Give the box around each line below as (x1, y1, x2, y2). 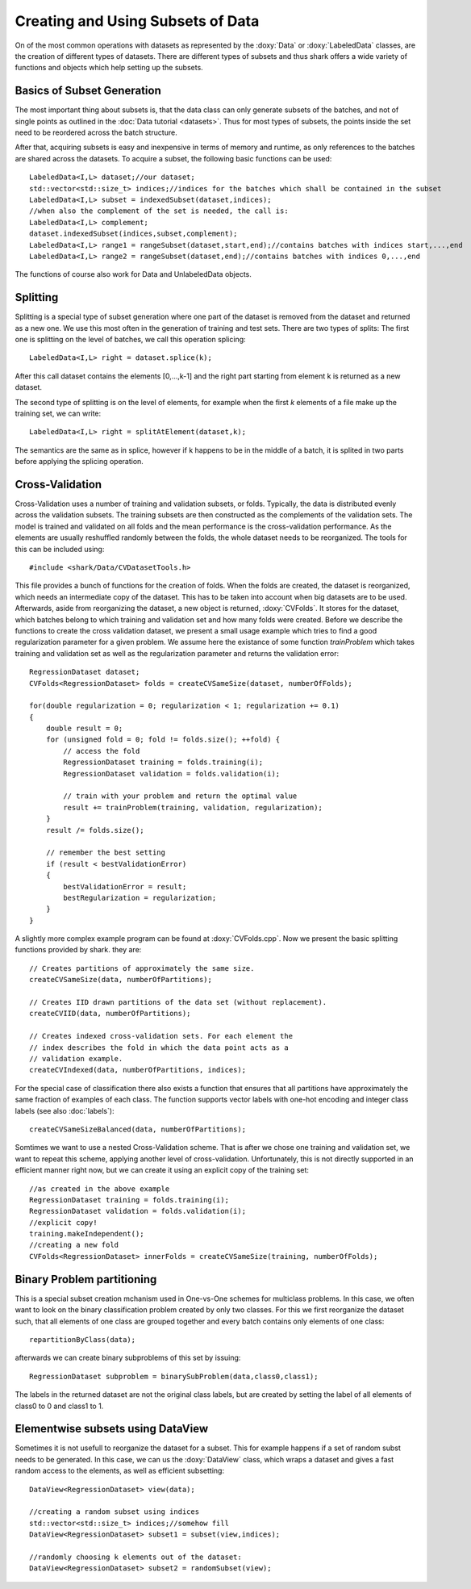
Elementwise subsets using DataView (15, 1422, 209, 1436)
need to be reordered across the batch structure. (15, 128, 177, 137)
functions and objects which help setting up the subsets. (15, 63, 203, 73)
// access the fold (63, 746, 140, 755)
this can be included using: (15, 544, 105, 554)
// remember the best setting (45, 848, 165, 857)
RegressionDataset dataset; (29, 667, 140, 677)
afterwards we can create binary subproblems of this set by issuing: (15, 1353, 241, 1363)
